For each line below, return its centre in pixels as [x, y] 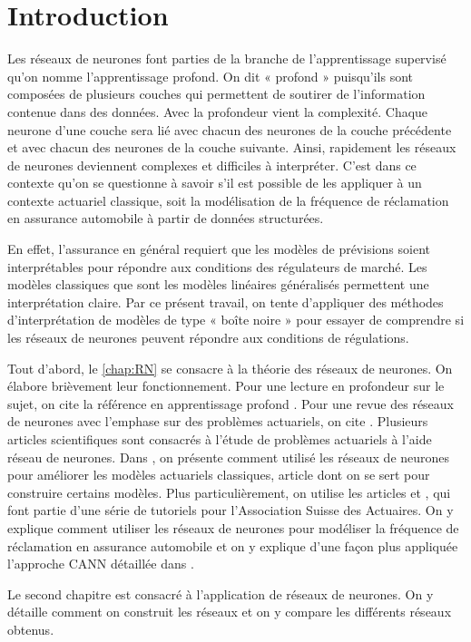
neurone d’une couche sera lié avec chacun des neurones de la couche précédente [230, 129]
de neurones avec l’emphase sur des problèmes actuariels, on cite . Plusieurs [218, 421]
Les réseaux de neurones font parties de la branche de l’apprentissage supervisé [227, 58]
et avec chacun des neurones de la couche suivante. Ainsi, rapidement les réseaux [232, 147]
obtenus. [31, 629]
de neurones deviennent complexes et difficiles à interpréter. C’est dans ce [212, 165]
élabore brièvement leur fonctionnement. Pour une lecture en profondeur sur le [226, 386]
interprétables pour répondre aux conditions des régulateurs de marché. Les [217, 266]
